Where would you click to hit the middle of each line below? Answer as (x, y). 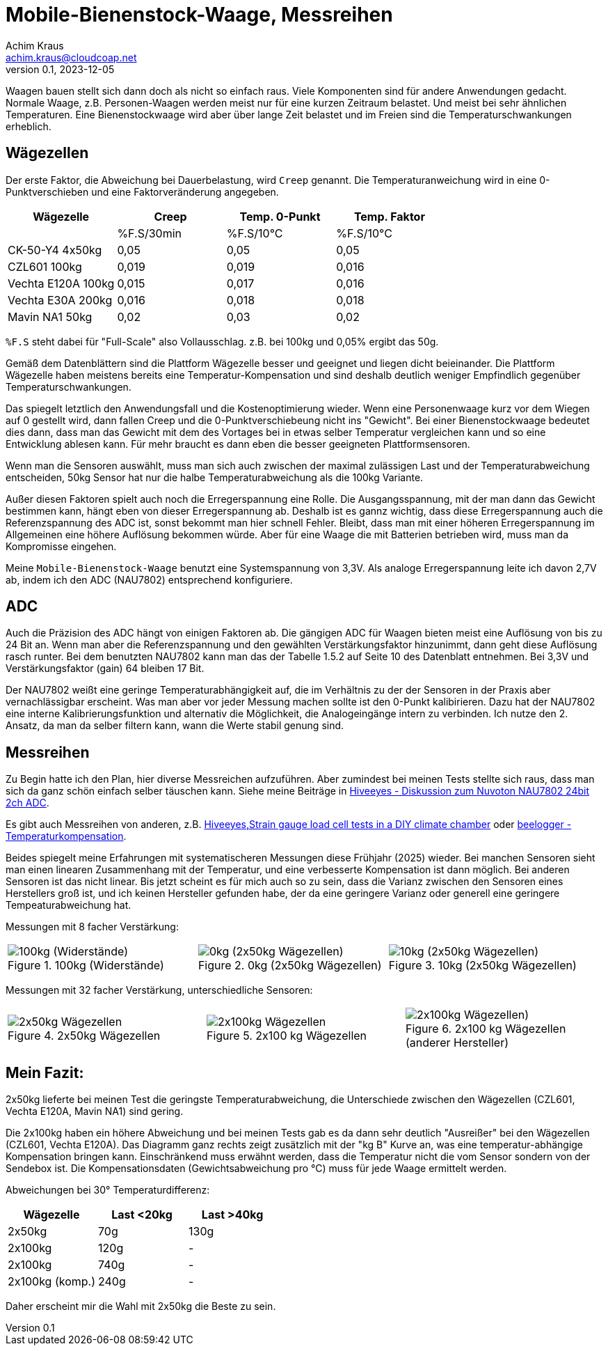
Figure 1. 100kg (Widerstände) (86, 966)
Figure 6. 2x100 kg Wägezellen (486, 1029)
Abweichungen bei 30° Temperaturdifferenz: (108, 1190)
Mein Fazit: (45, 1072)
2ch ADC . (27, 803)
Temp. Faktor (389, 216)
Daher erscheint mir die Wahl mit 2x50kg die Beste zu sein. (141, 1306)
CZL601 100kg (45, 266)
